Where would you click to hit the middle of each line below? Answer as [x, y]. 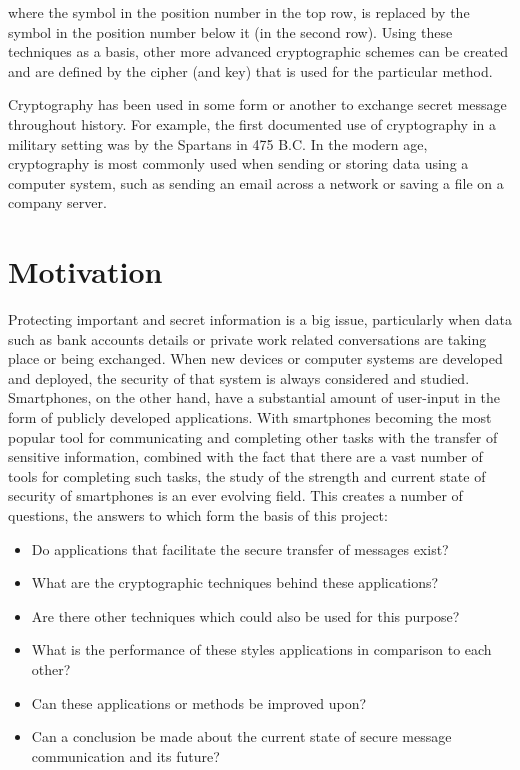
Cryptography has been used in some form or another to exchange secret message [257, 104]
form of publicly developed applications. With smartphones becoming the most [250, 417]
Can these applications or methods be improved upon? [199, 702]
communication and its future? [125, 755]
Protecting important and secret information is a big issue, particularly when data [260, 319]
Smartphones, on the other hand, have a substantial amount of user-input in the [254, 397]
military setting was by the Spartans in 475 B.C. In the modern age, [218, 143]
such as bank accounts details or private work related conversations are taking [247, 338]
